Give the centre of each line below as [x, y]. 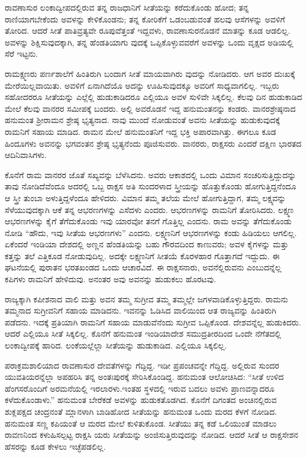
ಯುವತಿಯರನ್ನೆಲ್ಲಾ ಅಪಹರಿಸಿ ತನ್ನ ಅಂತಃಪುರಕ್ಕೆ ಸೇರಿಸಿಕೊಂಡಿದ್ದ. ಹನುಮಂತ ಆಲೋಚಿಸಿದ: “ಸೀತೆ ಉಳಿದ [144, 377]
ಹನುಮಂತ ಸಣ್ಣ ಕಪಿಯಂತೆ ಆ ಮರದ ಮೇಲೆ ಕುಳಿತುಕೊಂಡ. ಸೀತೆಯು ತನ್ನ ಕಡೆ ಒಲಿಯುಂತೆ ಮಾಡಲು [141, 423]
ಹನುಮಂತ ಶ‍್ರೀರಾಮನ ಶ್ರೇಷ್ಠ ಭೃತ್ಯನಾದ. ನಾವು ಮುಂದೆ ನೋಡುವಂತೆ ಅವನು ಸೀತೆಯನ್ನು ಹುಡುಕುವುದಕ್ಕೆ [143, 120]
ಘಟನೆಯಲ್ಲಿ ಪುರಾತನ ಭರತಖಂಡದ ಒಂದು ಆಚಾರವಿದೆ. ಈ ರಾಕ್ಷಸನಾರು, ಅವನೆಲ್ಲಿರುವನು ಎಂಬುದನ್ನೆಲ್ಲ [143, 267]
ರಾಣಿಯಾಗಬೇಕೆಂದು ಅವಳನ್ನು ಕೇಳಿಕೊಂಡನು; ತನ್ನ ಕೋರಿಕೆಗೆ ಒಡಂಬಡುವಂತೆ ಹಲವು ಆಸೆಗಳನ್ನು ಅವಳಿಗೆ [145, 19]
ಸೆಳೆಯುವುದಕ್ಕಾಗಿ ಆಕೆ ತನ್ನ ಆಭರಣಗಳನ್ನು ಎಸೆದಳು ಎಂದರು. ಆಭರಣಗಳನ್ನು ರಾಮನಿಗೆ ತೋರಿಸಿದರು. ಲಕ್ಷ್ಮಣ [149, 209]
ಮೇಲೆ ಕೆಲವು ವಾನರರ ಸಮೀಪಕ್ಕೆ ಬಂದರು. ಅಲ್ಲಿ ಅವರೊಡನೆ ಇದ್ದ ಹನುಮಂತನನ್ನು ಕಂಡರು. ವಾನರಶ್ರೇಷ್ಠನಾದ [150, 108]
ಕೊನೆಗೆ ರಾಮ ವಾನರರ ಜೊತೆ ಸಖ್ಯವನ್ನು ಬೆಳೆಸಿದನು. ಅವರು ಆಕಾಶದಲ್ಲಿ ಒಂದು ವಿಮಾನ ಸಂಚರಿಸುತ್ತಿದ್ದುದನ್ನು [151, 174]
